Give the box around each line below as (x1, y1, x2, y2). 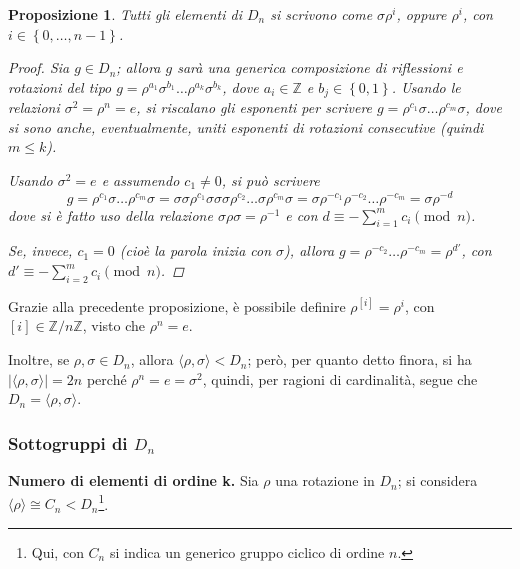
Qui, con (31, 541, 84, 562)
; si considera (397, 470, 478, 491)
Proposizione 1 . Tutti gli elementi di (8, 4, 242, 24)
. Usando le (391, 76, 461, 97)
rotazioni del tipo (8, 76, 112, 97)
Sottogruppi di (8, 430, 128, 455)
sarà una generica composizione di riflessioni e (177, 57, 463, 78)
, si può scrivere (221, 170, 320, 191)
